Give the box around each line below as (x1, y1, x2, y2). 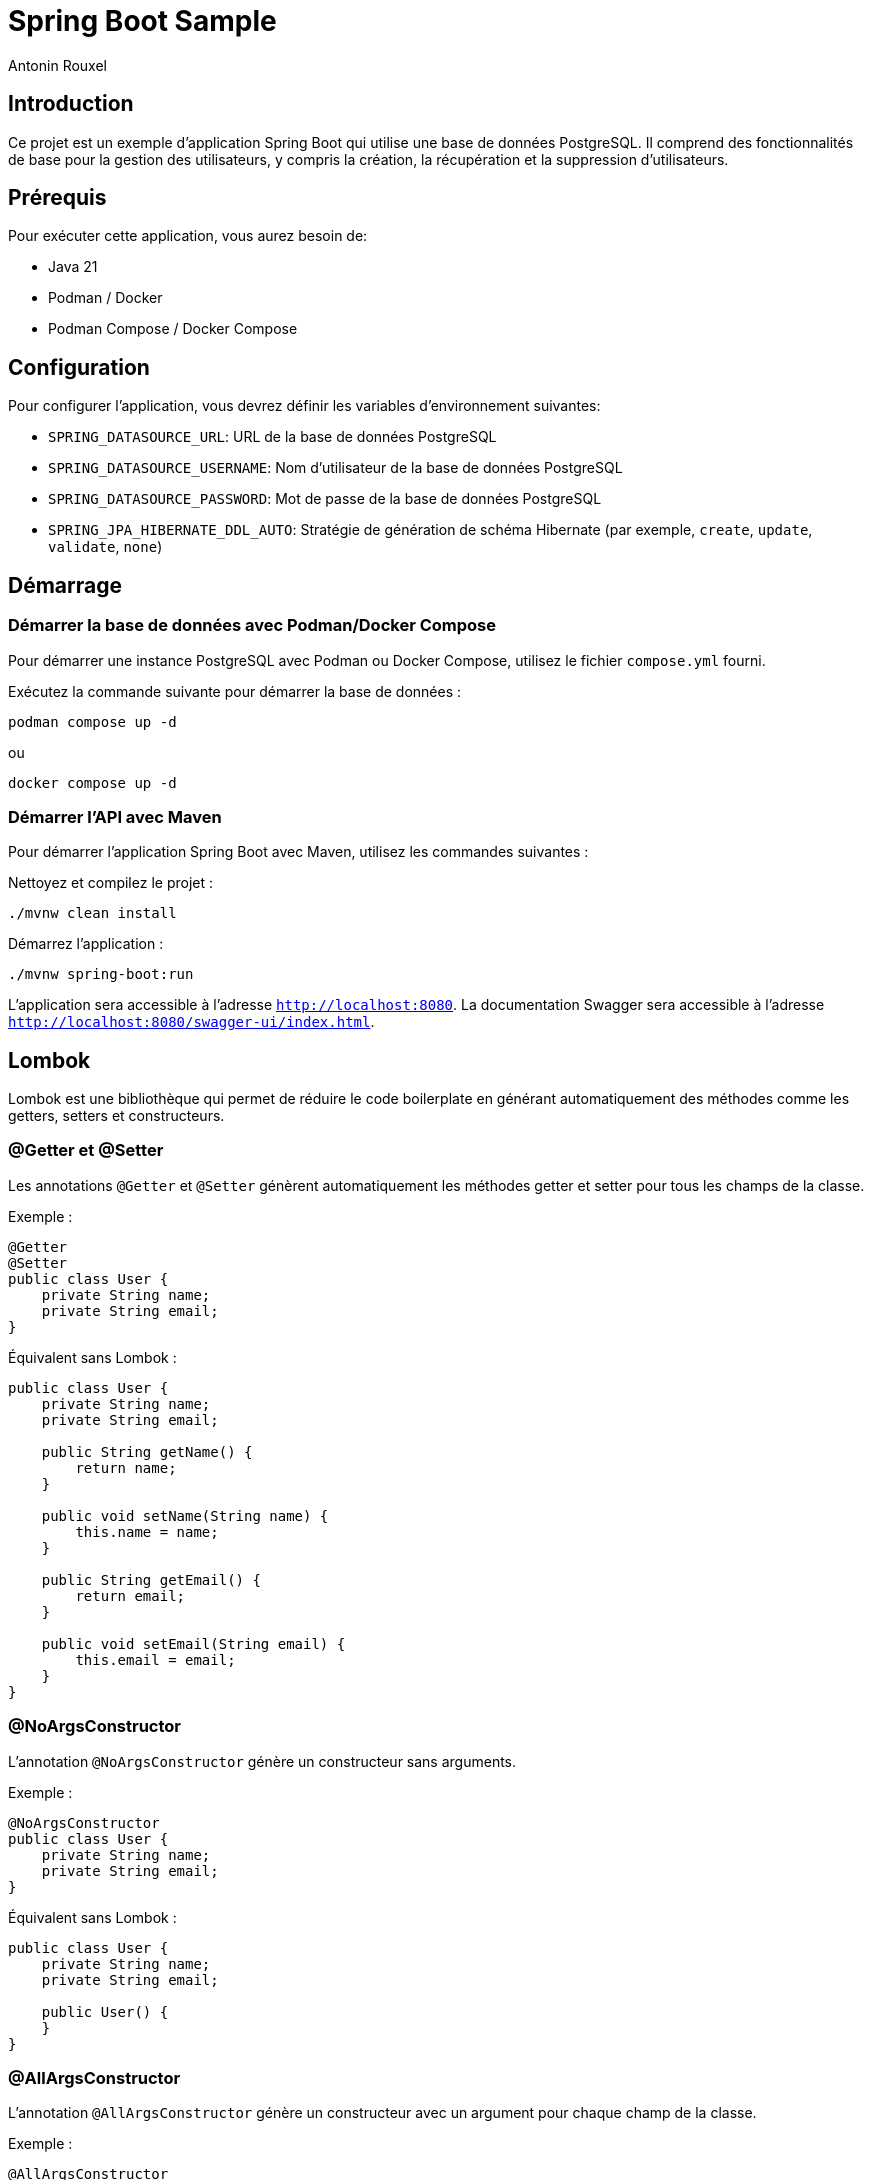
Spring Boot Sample (8, 4, 277, 38)
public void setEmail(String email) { (41, 1635, 346, 1652)
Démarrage (8, 572, 122, 598)
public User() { (41, 2003, 169, 2020)
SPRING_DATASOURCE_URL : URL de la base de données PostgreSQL (48, 428, 497, 446)
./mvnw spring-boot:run (8, 966, 194, 983)
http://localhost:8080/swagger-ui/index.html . (8, 1013, 375, 1031)
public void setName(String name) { (41, 1507, 329, 1524)
